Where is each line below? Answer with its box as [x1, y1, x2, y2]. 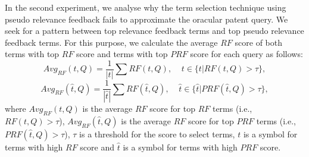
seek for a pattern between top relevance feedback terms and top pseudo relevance [5, 24, 304, 37]
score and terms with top [76, 48, 168, 60]
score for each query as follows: [190, 48, 303, 60]
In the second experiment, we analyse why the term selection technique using [5, 1, 286, 13]
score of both [235, 36, 282, 48]
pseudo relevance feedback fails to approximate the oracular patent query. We [5, 12, 288, 25]
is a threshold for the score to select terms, [79, 127, 235, 140]
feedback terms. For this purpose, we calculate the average [5, 36, 218, 48]
